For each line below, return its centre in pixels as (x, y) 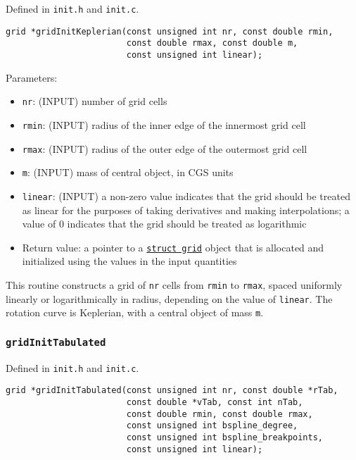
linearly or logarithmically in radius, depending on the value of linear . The (169, 298)
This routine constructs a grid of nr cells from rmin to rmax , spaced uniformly (174, 284)
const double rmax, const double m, (212, 43)
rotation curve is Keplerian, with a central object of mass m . (135, 312)
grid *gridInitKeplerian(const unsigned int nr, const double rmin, (170, 31)
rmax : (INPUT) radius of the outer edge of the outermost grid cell (165, 148)
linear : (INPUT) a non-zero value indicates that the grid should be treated (186, 195)
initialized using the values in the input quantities (129, 261)
